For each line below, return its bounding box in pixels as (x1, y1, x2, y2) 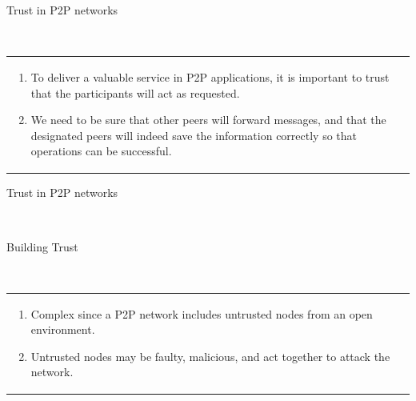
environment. (30, 321, 95, 338)
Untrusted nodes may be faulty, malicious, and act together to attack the (30, 347, 390, 364)
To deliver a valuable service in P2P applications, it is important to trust (30, 68, 390, 85)
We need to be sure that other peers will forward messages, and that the (30, 111, 386, 128)
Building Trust (6, 238, 78, 255)
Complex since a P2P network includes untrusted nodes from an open (30, 305, 373, 322)
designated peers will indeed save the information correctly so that (30, 126, 358, 143)
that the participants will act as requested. (30, 84, 240, 101)
